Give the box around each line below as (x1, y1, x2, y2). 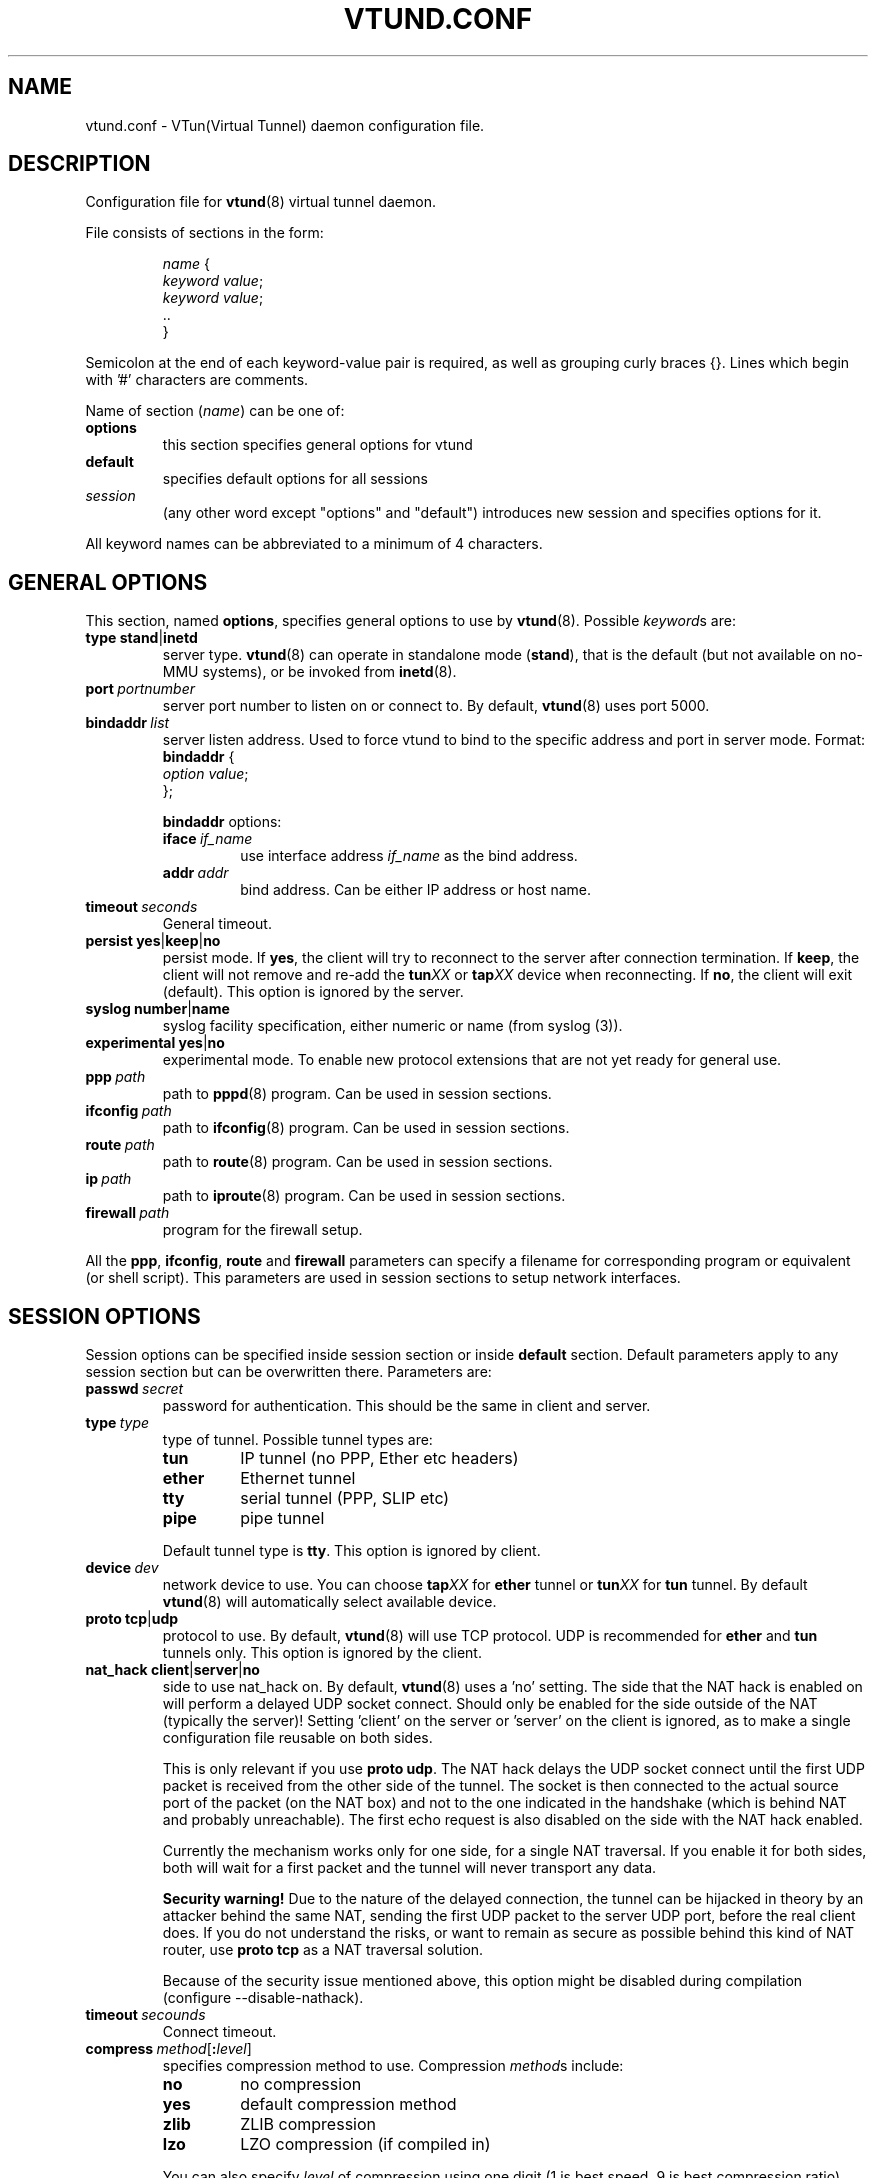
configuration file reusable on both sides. (162, 1729, 433, 1747)
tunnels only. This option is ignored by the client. (162, 1644, 482, 1662)
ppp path (85, 1068, 146, 1086)
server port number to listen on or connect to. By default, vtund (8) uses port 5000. (162, 697, 710, 715)
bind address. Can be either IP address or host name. (240, 881, 591, 899)
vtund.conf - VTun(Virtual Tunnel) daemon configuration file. (85, 116, 485, 134)
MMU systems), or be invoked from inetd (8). (162, 663, 457, 681)
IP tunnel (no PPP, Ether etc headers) (240, 1448, 519, 1469)
